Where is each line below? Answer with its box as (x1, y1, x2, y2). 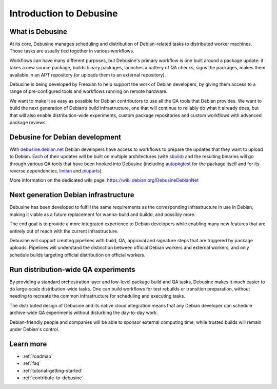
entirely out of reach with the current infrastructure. (9, 228, 118, 234)
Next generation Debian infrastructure (9, 190, 134, 200)
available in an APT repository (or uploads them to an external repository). (9, 72, 166, 78)
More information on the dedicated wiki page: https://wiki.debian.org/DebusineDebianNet (9, 177, 199, 183)
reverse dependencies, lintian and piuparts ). (9, 168, 103, 174)
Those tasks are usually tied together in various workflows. (9, 48, 134, 54)
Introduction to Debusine (9, 8, 118, 19)
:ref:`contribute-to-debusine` (22, 375, 84, 381)
